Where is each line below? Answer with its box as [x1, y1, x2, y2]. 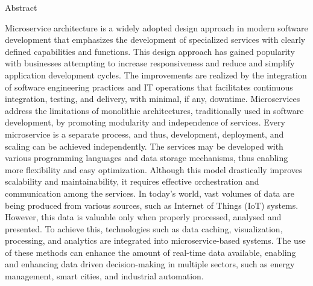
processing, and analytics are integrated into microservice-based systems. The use [5, 234, 306, 247]
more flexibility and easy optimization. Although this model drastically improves [5, 163, 303, 176]
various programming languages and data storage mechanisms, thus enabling [5, 151, 288, 164]
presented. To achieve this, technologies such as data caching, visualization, [5, 222, 283, 235]
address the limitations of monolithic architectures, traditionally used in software [5, 104, 304, 116]
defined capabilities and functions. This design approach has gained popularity [5, 45, 295, 57]
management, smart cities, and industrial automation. [5, 270, 204, 282]
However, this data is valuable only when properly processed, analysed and [5, 211, 282, 223]
